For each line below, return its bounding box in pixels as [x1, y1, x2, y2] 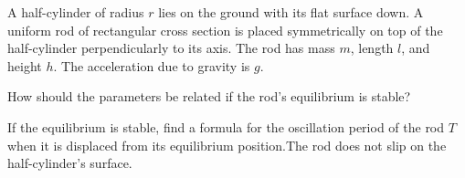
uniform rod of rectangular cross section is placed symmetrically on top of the [7, 20, 443, 39]
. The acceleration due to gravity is [53, 56, 250, 75]
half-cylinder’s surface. [7, 153, 132, 173]
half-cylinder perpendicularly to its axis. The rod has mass [7, 38, 335, 58]
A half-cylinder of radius [7, 3, 144, 21]
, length [350, 38, 394, 58]
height [7, 56, 42, 75]
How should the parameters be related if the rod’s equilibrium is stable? [7, 87, 411, 106]
